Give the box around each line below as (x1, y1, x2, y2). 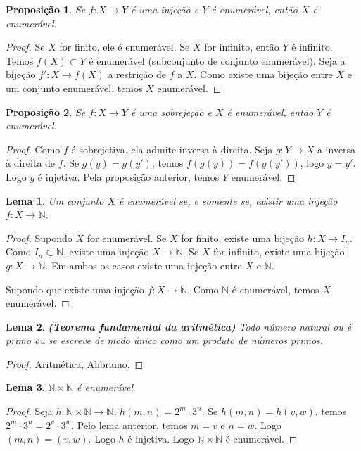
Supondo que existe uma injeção (6, 281, 144, 296)
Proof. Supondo (6, 230, 72, 245)
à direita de (6, 155, 56, 170)
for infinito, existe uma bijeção (213, 244, 345, 259)
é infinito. (291, 39, 333, 54)
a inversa (317, 141, 356, 156)
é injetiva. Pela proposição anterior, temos (37, 169, 220, 184)
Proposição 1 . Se (6, 2, 86, 16)
